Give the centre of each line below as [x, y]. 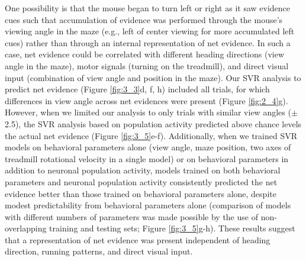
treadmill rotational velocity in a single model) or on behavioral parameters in [147, 158]
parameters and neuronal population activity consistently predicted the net [141, 181]
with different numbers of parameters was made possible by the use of [131, 216]
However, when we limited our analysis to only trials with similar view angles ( [148, 112]
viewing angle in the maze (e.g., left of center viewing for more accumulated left [150, 31]
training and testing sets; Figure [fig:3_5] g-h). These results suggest [172, 228]
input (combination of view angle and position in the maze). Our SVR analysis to [153, 77]
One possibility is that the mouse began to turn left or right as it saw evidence [148, 8]
